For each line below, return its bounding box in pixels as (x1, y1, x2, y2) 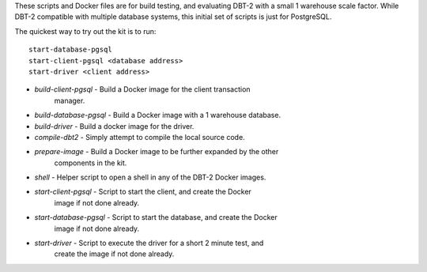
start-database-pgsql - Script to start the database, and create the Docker (34, 213, 278, 222)
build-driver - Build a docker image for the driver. (34, 121, 195, 130)
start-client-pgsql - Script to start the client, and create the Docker (34, 187, 252, 197)
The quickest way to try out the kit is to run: (14, 26, 157, 36)
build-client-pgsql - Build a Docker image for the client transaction (34, 85, 251, 94)
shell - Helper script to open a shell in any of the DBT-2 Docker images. (34, 172, 266, 182)
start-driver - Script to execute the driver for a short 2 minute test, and (34, 238, 264, 248)
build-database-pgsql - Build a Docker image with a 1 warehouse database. (34, 111, 281, 120)
